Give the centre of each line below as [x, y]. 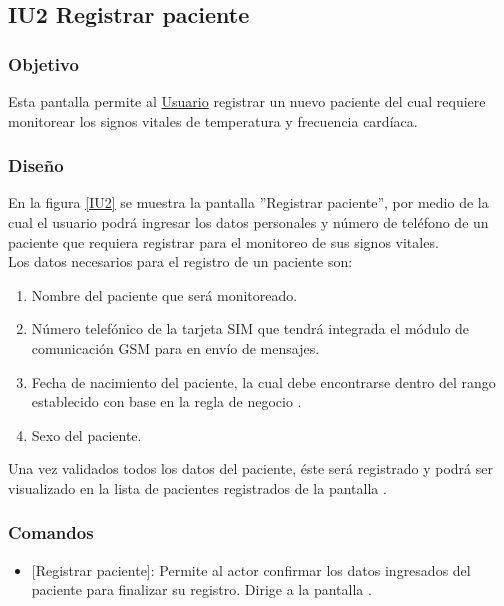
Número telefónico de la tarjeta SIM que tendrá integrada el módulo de [250, 328]
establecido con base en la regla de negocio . [166, 401]
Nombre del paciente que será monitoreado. [164, 294]
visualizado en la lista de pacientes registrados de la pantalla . [197, 487]
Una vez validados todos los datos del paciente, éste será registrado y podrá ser [250, 468]
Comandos [51, 532]
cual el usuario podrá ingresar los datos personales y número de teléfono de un [248, 222]
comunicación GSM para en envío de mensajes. [175, 347]
